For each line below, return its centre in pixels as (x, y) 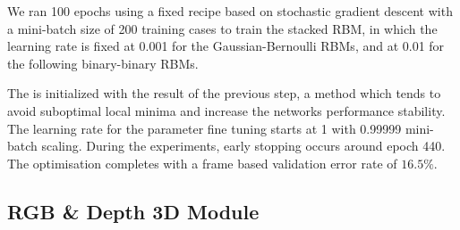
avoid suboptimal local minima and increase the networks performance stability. (226, 110)
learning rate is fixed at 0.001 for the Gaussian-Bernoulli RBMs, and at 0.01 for (226, 46)
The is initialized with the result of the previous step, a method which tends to (224, 93)
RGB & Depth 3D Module (133, 211)
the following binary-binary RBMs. (103, 63)
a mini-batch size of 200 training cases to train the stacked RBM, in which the (222, 28)
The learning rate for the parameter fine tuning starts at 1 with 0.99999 (204, 128)
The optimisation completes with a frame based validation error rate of (202, 163)
